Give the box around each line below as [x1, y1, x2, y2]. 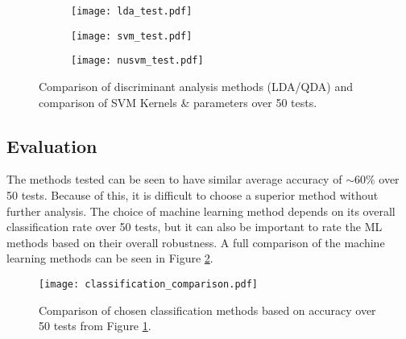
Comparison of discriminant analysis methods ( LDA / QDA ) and [39, 77, 353, 94]
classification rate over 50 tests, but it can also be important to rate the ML [6, 218, 383, 235]
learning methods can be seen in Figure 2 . [6, 250, 213, 267]
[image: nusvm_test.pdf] [71, 55, 204, 67]
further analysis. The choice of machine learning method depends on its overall [6, 202, 396, 219]
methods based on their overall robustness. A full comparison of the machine [6, 234, 385, 250]
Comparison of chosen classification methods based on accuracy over [39, 301, 376, 318]
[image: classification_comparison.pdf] [39, 278, 259, 290]
